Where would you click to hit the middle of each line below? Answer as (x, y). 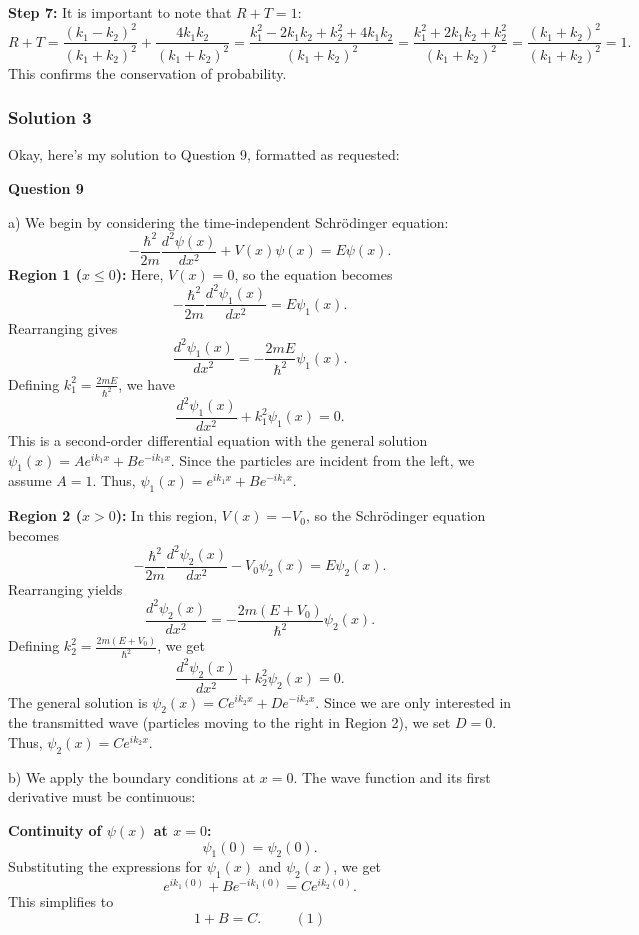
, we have (146, 383)
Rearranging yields (65, 588)
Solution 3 (50, 117)
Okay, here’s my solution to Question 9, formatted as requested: (204, 154)
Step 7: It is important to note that (120, 12)
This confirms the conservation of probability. (147, 72)
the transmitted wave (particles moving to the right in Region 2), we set (229, 722)
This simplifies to (61, 901)
